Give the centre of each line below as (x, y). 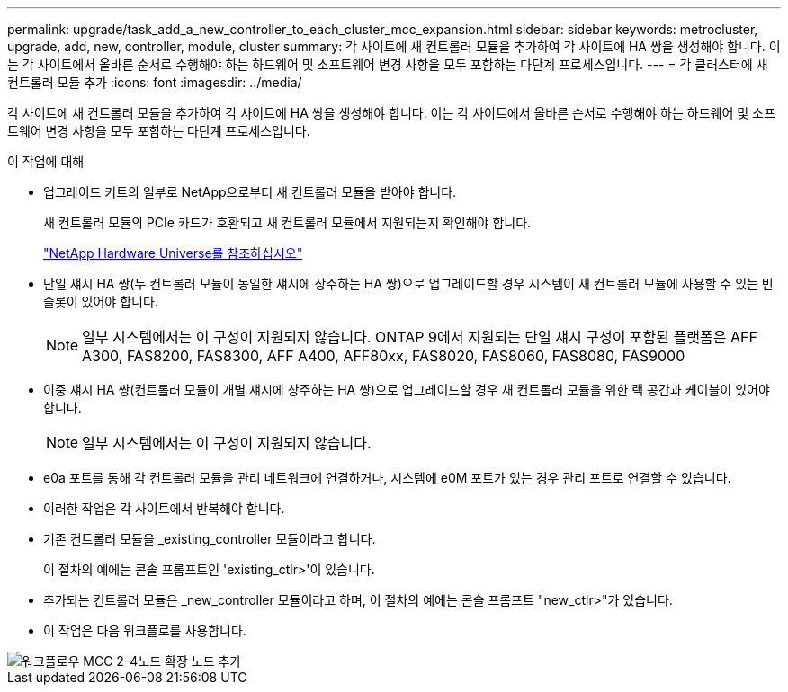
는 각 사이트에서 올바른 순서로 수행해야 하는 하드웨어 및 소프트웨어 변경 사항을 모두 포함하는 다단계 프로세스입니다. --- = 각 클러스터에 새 (388, 64)
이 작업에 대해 (46, 161)
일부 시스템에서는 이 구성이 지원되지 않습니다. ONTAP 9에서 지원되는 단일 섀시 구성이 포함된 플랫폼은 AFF (420, 337)
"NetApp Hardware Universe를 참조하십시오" (173, 253)
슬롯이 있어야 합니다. (101, 302)
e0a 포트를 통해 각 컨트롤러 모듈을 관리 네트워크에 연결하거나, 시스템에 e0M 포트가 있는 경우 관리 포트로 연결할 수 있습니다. (387, 478)
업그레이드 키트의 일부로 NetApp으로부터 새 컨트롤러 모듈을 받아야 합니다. (250, 192)
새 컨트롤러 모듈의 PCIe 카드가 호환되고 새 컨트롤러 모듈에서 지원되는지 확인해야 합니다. (287, 222)
